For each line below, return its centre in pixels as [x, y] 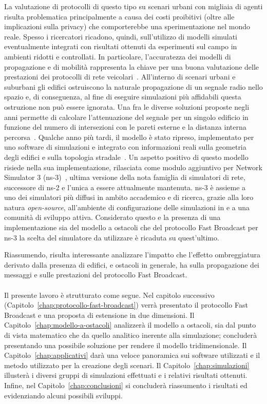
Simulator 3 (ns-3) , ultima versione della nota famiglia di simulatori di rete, [125, 177]
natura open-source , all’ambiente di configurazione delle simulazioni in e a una [127, 207]
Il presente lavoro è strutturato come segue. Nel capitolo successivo [109, 295]
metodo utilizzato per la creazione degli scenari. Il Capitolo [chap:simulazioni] [127, 365]
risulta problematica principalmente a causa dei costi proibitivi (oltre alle [119, 16]
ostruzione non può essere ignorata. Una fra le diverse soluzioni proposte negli [127, 106]
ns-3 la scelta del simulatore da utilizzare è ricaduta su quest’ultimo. [112, 237]
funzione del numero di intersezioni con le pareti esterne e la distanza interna [125, 127]
